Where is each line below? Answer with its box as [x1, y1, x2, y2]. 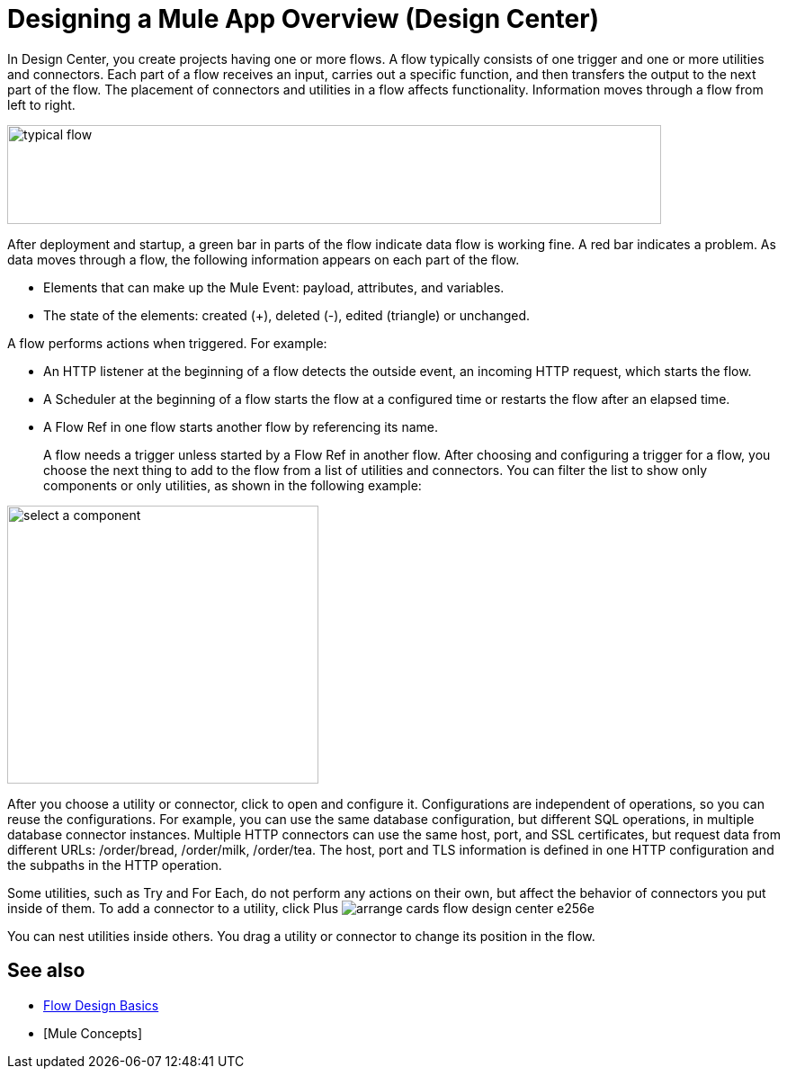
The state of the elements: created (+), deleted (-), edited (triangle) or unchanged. [43, 307, 531, 323]
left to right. [7, 96, 76, 112]
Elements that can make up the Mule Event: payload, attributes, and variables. [43, 279, 505, 295]
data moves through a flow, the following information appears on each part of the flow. [7, 251, 520, 267]
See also [7, 959, 85, 982]
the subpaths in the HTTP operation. [7, 856, 222, 873]
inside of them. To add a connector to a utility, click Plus [7, 900, 339, 916]
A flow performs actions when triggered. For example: [7, 335, 327, 351]
